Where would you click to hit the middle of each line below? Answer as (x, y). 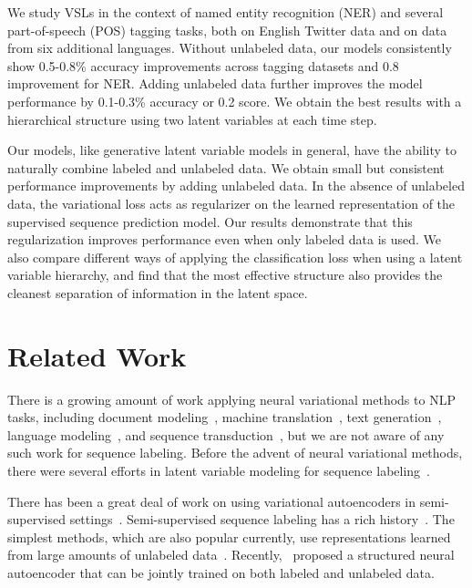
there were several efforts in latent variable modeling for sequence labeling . (219, 470)
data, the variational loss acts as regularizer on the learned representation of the (231, 203)
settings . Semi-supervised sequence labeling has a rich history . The (262, 519)
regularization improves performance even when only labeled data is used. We (225, 239)
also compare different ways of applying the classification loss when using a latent (235, 257)
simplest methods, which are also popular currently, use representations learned (229, 536)
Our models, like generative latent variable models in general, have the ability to (232, 150)
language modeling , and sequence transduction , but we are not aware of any (226, 434)
